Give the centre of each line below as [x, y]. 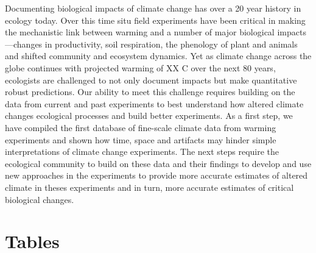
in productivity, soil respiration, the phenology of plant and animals [171, 44]
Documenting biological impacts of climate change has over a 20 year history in [153, 8]
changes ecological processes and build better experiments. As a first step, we [149, 116]
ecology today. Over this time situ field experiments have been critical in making [155, 20]
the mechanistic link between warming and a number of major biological [140, 32]
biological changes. [40, 199]
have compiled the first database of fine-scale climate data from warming [141, 127]
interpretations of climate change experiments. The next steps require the [142, 151]
